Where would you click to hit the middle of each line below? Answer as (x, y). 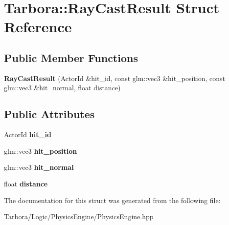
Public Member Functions (71, 57)
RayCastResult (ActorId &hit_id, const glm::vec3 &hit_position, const (114, 78)
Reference (38, 27)
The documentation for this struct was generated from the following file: (112, 200)
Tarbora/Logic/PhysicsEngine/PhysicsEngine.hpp (79, 216)
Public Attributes (49, 114)
